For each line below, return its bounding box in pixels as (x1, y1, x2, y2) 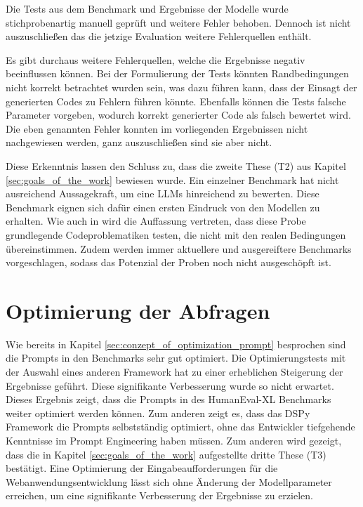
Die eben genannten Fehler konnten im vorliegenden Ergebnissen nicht (6, 121, 308, 136)
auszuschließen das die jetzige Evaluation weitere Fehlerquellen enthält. (6, 29, 312, 44)
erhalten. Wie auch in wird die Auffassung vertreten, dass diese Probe (6, 213, 306, 228)
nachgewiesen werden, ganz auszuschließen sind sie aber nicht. (6, 135, 272, 150)
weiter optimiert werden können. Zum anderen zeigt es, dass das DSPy (6, 405, 310, 420)
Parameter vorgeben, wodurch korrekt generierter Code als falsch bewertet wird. (6, 107, 351, 122)
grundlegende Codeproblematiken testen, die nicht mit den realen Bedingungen (6, 227, 346, 242)
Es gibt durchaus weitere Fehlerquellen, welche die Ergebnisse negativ (6, 52, 305, 67)
